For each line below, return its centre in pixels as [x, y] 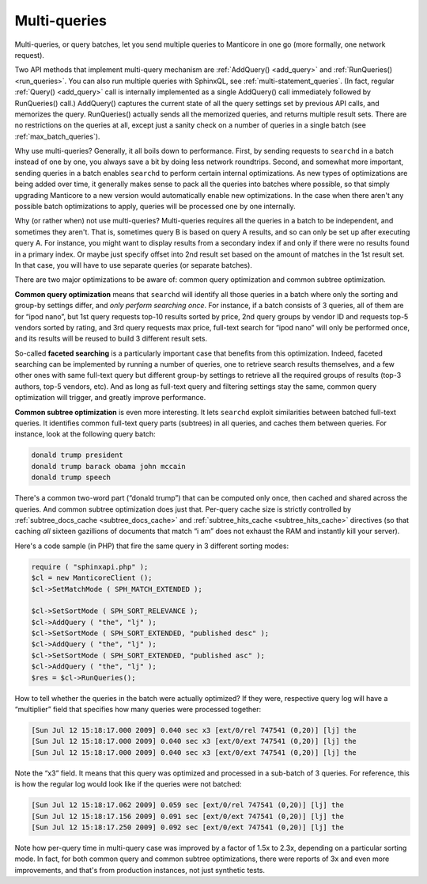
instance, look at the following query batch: [85, 434]
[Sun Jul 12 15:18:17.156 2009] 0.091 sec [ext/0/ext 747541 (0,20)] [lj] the [187, 816]
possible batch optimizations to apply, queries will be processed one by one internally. [155, 207]
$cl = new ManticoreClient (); [92, 578]
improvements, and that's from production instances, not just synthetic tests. [140, 870]
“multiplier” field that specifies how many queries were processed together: [138, 710]
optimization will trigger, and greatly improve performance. [110, 398]
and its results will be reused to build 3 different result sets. [111, 339]
